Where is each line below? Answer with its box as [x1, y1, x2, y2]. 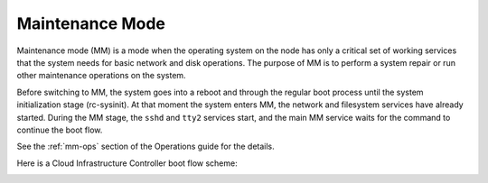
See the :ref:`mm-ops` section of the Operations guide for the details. [16, 141, 275, 152]
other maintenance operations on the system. [16, 70, 186, 81]
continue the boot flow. [16, 124, 103, 135]
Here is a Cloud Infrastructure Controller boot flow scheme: [16, 158, 239, 169]
